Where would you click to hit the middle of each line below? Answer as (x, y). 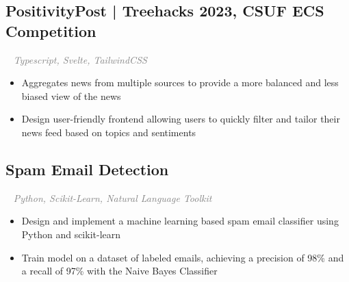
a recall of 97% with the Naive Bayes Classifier (119, 271)
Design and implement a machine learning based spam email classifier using (180, 221)
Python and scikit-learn (71, 234)
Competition (51, 30)
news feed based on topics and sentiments (109, 132)
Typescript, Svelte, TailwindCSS (80, 59)
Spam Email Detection (87, 169)
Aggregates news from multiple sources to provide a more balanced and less (180, 82)
